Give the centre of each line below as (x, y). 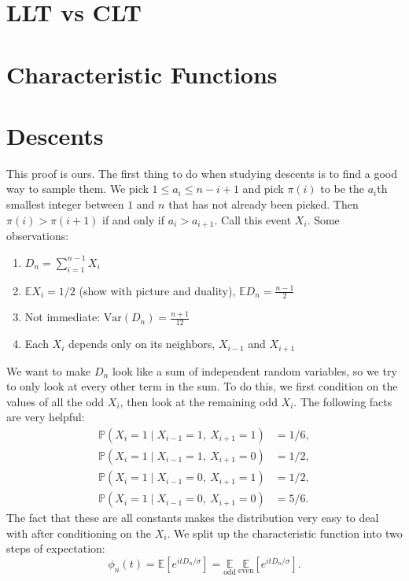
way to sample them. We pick (77, 189)
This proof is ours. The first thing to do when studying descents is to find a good (202, 173)
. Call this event (253, 219)
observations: (38, 236)
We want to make (49, 370)
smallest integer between (65, 204)
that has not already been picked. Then (263, 204)
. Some (323, 219)
